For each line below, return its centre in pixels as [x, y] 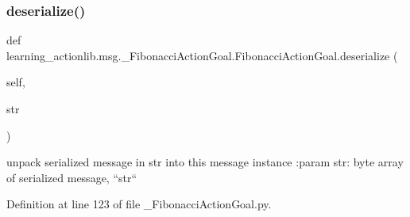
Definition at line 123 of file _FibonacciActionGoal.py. [139, 204]
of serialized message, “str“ [72, 177]
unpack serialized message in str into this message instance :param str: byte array [205, 162]
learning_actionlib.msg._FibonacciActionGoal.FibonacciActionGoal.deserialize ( [202, 55]
